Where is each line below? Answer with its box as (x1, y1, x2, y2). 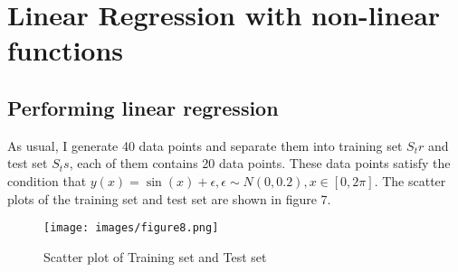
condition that (7, 171, 87, 190)
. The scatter (374, 171, 446, 190)
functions (7, 32, 124, 69)
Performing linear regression (7, 93, 279, 121)
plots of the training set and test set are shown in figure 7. (7, 189, 331, 208)
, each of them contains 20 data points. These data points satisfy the (69, 154, 451, 173)
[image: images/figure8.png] (43, 221, 219, 235)
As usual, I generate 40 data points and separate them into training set (7, 136, 403, 155)
